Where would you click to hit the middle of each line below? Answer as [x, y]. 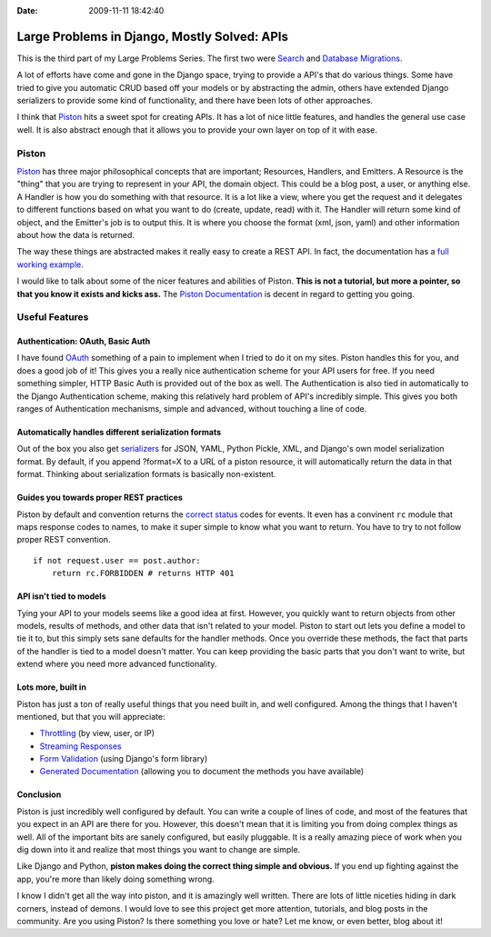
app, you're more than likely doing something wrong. [116, 879]
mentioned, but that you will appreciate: [91, 716]
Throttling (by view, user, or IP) [97, 733]
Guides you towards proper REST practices [100, 498]
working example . [50, 264]
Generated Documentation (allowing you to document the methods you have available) [202, 772]
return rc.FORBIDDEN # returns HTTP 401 [143, 573]
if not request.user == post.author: [117, 560]
